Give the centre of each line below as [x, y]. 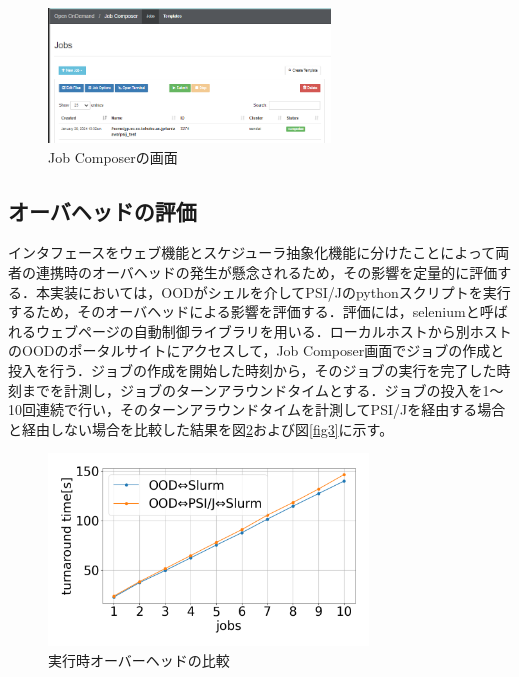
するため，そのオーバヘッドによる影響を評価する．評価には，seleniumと [244, 311]
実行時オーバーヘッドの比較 [139, 659]
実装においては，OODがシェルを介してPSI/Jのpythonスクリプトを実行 [280, 291]
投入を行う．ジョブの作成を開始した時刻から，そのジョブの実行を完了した [252, 370]
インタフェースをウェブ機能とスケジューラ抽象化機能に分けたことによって [252, 252]
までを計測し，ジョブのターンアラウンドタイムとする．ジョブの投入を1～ [262, 389]
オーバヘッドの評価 [102, 210]
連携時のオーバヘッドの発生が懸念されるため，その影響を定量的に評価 [266, 272]
